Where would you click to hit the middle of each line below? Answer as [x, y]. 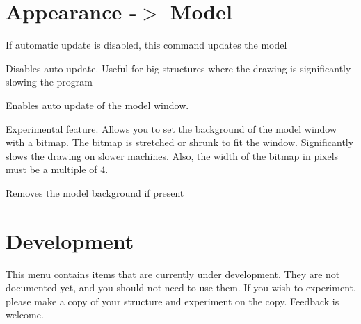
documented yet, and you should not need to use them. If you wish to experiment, [181, 287]
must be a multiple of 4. [57, 169]
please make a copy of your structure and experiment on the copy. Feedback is [173, 301]
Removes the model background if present [95, 192]
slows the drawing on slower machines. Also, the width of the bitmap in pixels [172, 155]
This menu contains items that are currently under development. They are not [173, 274]
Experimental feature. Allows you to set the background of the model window [171, 128]
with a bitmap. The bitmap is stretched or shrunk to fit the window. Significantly [180, 142]
